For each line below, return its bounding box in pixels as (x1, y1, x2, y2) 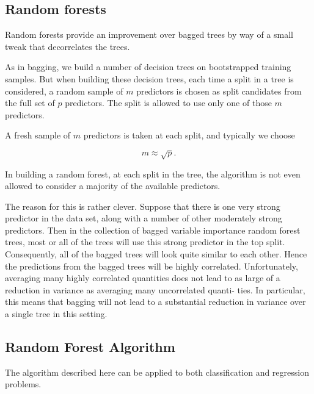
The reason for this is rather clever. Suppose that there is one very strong (5, 199, 280, 212)
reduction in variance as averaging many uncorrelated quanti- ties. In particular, (5, 283, 305, 296)
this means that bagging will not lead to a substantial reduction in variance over (5, 295, 306, 308)
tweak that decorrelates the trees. (5, 40, 130, 52)
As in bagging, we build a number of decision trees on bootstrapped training (5, 60, 291, 73)
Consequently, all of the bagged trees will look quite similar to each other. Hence (5, 248, 307, 260)
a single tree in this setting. (5, 307, 108, 320)
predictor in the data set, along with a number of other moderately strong (5, 212, 282, 224)
